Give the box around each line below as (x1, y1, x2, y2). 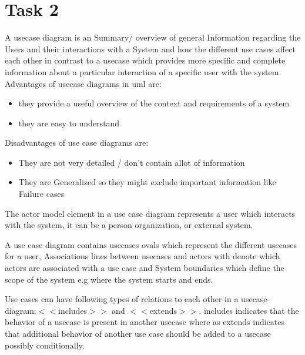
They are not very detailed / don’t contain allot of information (18, 156, 245, 168)
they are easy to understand (18, 116, 120, 129)
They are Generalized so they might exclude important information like (18, 176, 276, 188)
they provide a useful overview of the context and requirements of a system (18, 97, 290, 109)
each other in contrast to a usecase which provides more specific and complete (5, 54, 286, 66)
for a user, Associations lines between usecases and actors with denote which (5, 250, 280, 262)
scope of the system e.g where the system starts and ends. (5, 273, 213, 285)
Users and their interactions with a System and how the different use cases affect (5, 42, 296, 55)
